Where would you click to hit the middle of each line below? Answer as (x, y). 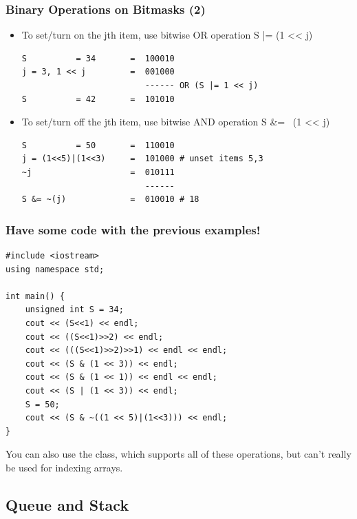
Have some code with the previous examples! (133, 229)
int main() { (35, 296)
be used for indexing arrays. (64, 467)
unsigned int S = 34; (74, 310)
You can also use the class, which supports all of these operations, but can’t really (178, 454)
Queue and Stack (67, 504)
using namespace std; (55, 269)
